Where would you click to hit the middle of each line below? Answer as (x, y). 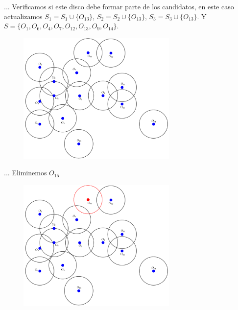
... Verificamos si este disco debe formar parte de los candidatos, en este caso (119, 6)
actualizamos (23, 16)
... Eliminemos (25, 173)
